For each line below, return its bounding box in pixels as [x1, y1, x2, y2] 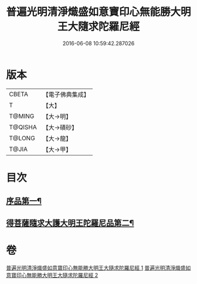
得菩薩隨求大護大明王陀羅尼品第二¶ [6, 218, 134, 228]
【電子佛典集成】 [42, 90, 90, 99]
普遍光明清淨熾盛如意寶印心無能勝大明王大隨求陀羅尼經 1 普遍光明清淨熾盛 [6, 264, 186, 271]
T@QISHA [9, 123, 37, 131]
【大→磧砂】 [42, 123, 78, 131]
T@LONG [9, 134, 35, 142]
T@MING [9, 112, 35, 120]
